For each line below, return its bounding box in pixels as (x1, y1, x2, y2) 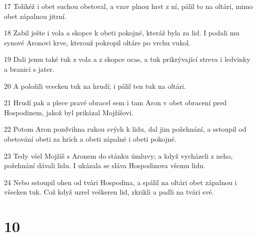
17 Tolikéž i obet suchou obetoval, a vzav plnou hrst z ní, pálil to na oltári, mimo (4, 1, 253, 11)
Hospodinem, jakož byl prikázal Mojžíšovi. (4, 107, 134, 117)
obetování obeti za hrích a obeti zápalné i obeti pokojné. (4, 133, 177, 144)
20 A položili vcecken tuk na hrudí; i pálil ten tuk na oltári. (4, 80, 186, 91)
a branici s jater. (4, 63, 54, 74)
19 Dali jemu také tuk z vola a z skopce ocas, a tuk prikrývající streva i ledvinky (4, 54, 251, 64)
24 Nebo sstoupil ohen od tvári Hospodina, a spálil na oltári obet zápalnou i (4, 177, 237, 187)
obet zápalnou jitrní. (4, 10, 67, 21)
